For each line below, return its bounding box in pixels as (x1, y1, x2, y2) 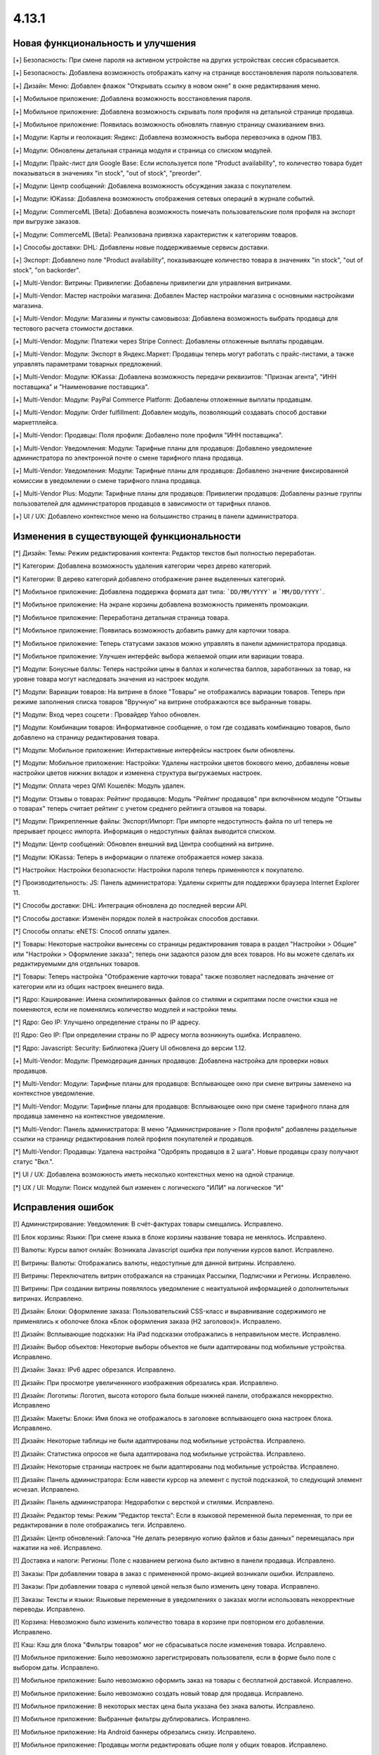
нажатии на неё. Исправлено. (13, 1543, 103, 1551)
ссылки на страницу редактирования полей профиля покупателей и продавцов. (13, 1134, 254, 1143)
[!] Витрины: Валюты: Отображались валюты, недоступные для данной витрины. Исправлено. (13, 1259, 296, 1267)
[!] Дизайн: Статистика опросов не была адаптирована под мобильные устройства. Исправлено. (13, 1450, 305, 1458)
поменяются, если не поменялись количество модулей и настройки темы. (13, 1005, 238, 1014)
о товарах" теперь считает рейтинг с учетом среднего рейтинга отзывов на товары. (13, 804, 267, 813)
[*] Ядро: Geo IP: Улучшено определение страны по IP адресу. (13, 1018, 201, 1026)
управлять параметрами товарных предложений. (13, 359, 163, 368)
